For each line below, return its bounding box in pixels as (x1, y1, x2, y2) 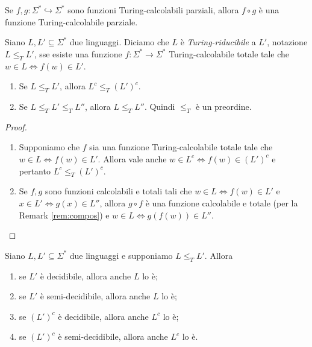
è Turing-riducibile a (180, 36, 256, 48)
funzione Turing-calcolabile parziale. (5, 15, 138, 28)
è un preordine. (195, 100, 252, 112)
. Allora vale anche (98, 152, 167, 165)
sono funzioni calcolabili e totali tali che (45, 185, 192, 197)
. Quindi (144, 100, 175, 112)
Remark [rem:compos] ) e (19, 208, 110, 221)
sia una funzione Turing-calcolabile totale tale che (89, 141, 273, 153)
